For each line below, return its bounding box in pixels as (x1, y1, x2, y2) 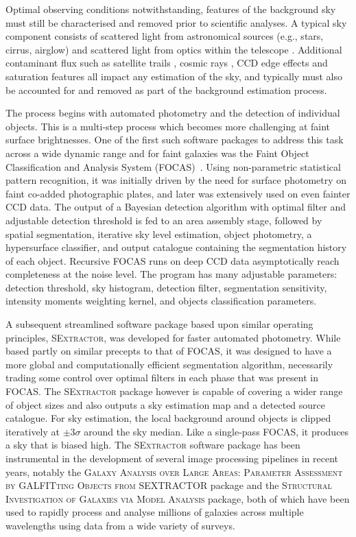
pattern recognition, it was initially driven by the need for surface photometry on (5, 173, 347, 187)
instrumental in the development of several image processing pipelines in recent (5, 451, 339, 465)
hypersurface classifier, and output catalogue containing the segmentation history (5, 240, 347, 254)
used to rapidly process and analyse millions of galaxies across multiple (5, 505, 304, 519)
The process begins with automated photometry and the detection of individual (5, 106, 340, 120)
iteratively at (5, 424, 60, 438)
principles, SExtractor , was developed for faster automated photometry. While (5, 330, 341, 344)
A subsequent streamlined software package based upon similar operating (5, 317, 313, 331)
